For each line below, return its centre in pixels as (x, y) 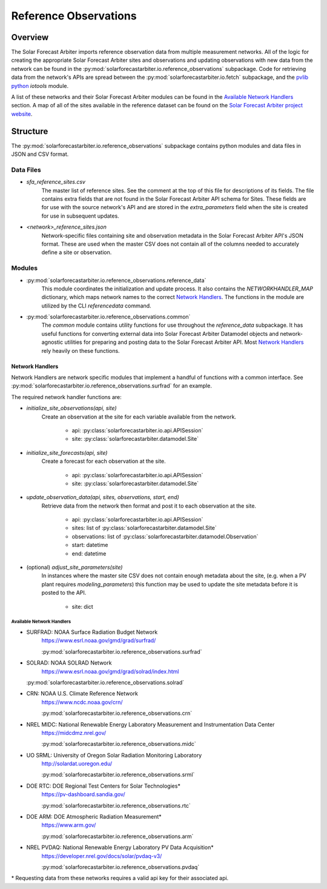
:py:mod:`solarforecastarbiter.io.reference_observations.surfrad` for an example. (111, 386)
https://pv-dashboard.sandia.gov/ (83, 794)
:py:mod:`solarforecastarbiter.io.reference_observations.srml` (118, 775)
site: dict (82, 606)
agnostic (52, 342)
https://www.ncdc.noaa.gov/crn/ (82, 702)
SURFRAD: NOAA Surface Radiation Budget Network (92, 632)
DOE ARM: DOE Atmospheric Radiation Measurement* (94, 817)
